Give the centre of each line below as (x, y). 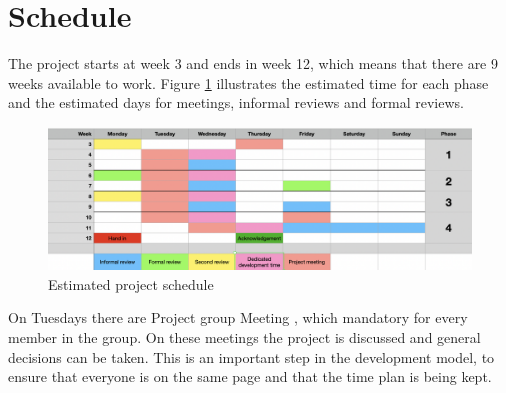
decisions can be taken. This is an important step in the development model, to (251, 356)
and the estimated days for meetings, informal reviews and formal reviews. (236, 102)
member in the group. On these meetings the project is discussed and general (244, 336)
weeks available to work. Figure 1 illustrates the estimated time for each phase (248, 82)
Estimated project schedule (131, 283)
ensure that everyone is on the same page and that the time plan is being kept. (250, 376)
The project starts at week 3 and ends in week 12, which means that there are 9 (253, 63)
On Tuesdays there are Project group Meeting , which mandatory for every (238, 317)
